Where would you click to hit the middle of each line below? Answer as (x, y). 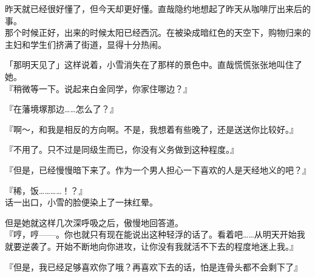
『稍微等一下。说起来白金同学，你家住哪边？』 (98, 88)
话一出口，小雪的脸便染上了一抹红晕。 (81, 202)
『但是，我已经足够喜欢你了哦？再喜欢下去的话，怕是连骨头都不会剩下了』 (154, 266)
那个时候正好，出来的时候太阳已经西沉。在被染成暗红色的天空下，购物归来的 (158, 32)
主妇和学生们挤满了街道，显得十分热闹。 (86, 44)
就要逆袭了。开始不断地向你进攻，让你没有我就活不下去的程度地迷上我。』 (151, 246)
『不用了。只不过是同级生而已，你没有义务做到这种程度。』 (122, 149)
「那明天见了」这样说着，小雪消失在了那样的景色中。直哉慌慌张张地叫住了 (154, 65)
